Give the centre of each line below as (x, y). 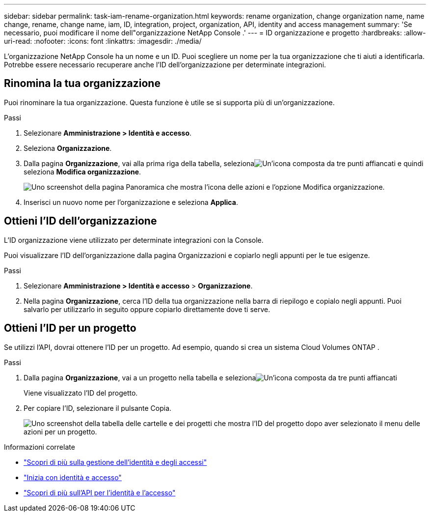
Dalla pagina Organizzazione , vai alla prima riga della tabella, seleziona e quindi (224, 163)
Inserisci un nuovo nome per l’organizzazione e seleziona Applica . (131, 202)
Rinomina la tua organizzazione (82, 84)
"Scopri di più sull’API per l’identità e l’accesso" (100, 492)
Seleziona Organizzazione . (68, 148)
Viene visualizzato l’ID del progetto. (81, 393)
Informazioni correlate (40, 447)
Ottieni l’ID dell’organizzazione (81, 221)
